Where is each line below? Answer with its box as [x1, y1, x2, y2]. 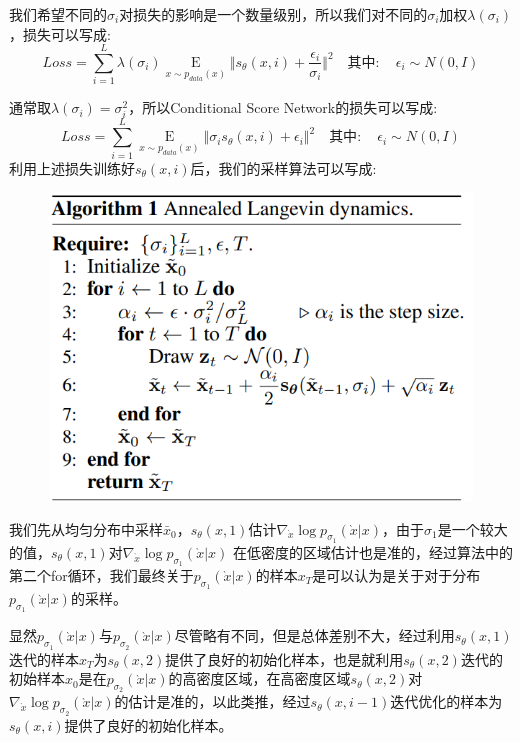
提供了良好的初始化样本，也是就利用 [165, 648, 404, 669]
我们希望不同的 [9, 4, 107, 24]
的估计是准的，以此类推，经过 [114, 691, 311, 712]
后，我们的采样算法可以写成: [190, 157, 377, 178]
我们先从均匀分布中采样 [9, 518, 163, 539]
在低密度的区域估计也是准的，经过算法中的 [232, 541, 513, 562]
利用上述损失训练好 [9, 157, 135, 178]
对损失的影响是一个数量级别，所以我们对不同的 [119, 4, 428, 24]
